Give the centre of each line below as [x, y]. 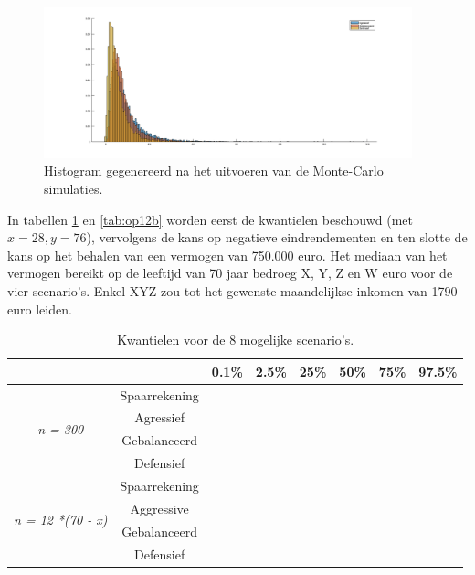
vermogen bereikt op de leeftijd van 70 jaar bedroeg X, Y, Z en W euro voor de [230, 273]
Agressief [159, 417]
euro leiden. [40, 309]
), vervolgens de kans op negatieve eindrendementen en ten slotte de [277, 237]
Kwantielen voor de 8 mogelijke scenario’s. [236, 340]
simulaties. [74, 188]
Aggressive [159, 508]
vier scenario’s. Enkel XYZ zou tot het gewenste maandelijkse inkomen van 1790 [232, 290]
